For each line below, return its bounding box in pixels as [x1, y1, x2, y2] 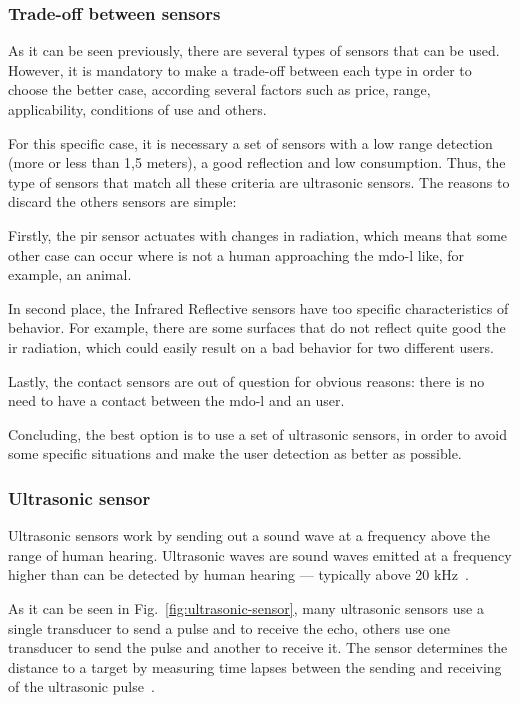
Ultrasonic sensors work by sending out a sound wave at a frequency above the [8, 525, 491, 546]
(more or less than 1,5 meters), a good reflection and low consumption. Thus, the [8, 152, 506, 173]
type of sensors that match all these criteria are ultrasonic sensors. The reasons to [8, 171, 510, 192]
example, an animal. [8, 264, 132, 285]
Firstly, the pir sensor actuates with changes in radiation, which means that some [8, 224, 508, 245]
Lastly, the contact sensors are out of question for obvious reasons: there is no [8, 370, 485, 391]
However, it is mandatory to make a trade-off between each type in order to [8, 59, 472, 80]
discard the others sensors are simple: [8, 191, 237, 212]
